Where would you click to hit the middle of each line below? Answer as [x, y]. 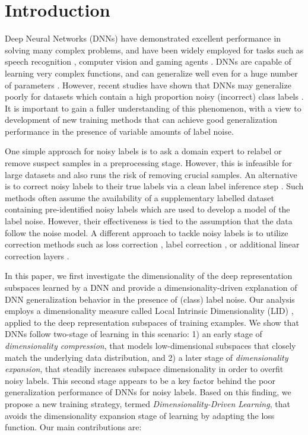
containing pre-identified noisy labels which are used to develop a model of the [147, 209]
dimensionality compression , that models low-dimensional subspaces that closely [150, 345]
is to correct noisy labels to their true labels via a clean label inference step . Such [154, 186]
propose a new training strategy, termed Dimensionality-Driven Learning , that [147, 403]
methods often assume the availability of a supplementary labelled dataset [139, 197]
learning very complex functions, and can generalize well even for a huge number [151, 73]
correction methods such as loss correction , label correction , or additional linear [152, 244]
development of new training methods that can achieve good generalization [141, 120]
